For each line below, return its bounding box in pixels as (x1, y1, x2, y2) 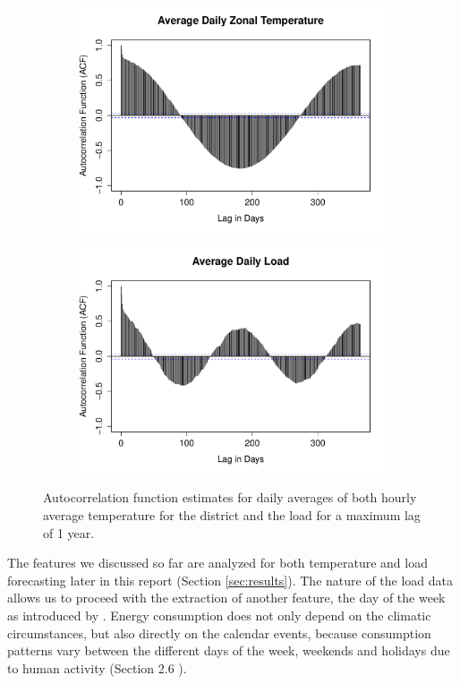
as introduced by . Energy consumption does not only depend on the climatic (7, 605, 431, 624)
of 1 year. (43, 523, 95, 542)
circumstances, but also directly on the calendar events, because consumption (7, 623, 431, 642)
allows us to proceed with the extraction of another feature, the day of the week (7, 588, 446, 607)
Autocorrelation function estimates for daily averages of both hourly (43, 488, 417, 507)
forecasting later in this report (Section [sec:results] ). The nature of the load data (7, 570, 454, 589)
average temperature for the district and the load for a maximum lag (43, 506, 421, 524)
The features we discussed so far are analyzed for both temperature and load (7, 553, 428, 572)
